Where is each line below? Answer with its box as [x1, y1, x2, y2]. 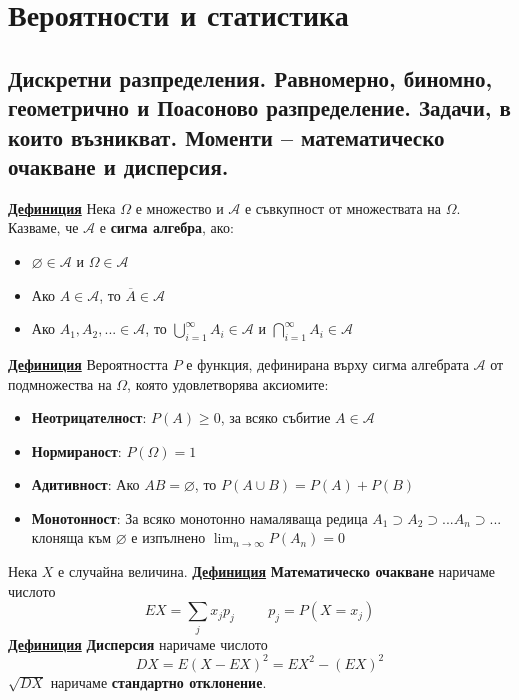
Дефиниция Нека [8, 197, 116, 218]
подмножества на [8, 373, 112, 394]
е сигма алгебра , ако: [99, 217, 234, 238]
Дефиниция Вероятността [8, 353, 168, 374]
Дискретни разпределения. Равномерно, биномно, [8, 62, 493, 93]
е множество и [135, 197, 224, 218]
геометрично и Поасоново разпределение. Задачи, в [8, 92, 511, 123]
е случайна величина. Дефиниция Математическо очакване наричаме [58, 561, 496, 582]
